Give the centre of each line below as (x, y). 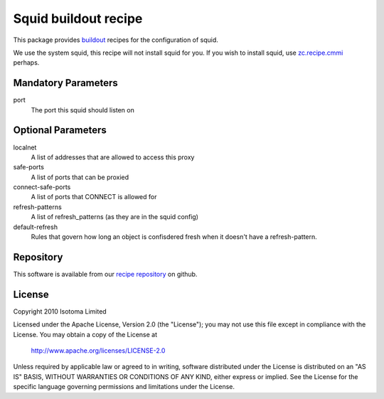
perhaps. (26, 63)
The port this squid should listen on (82, 110)
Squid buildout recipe (78, 18)
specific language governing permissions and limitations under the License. (124, 387)
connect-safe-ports (42, 187)
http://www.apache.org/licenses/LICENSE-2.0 (98, 351)
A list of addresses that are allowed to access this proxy (113, 157)
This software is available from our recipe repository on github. (105, 274)
